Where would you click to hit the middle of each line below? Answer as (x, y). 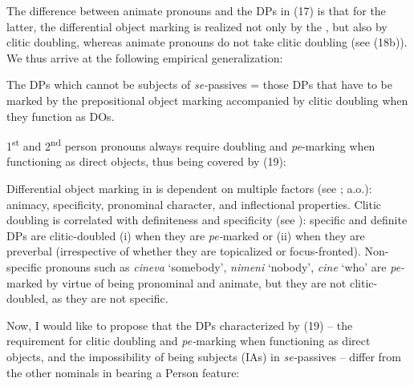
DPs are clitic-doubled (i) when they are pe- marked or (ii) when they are (186, 235)
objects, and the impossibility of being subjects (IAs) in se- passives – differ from (204, 356)
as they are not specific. (110, 298)
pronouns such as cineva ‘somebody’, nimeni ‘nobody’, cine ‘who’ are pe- (225, 266)
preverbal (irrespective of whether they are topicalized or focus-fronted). (184, 251)
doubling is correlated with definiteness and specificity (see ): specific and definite (207, 220)
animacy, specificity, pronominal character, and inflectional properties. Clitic (194, 204)
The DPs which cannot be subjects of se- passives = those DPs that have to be (199, 84)
